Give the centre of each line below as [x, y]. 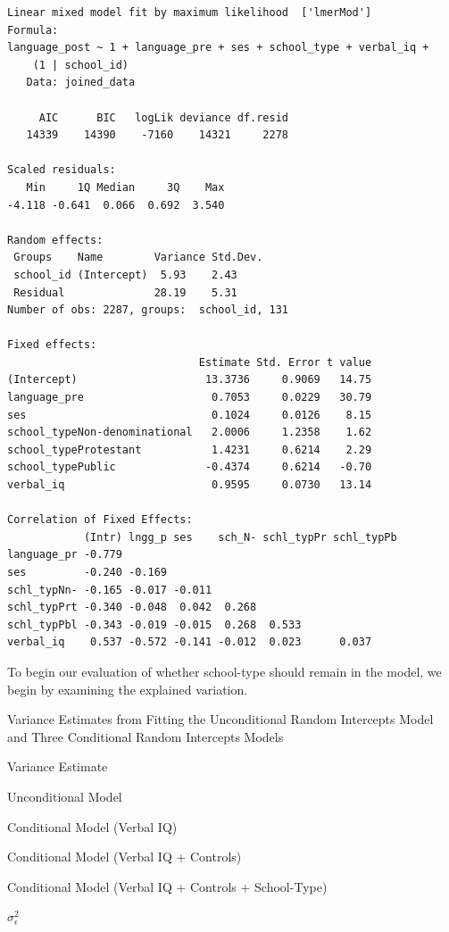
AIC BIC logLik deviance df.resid [163, 117]
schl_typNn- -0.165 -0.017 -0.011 [110, 590]
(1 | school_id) [81, 65]
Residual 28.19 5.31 [125, 292]
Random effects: [55, 240]
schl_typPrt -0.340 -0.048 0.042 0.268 [132, 607]
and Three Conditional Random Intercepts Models [146, 736]
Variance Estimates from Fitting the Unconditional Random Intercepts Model [220, 719]
